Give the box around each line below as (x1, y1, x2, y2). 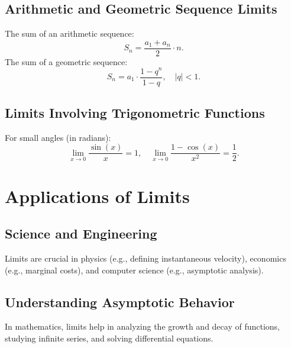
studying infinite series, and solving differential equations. (5, 332, 214, 344)
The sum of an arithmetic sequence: (5, 27, 134, 40)
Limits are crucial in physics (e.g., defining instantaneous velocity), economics (5, 252, 286, 265)
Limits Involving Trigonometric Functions (5, 103, 265, 121)
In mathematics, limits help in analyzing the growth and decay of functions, (5, 320, 280, 333)
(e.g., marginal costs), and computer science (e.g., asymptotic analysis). (5, 263, 264, 276)
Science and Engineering (5, 224, 157, 243)
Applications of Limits (5, 183, 190, 208)
